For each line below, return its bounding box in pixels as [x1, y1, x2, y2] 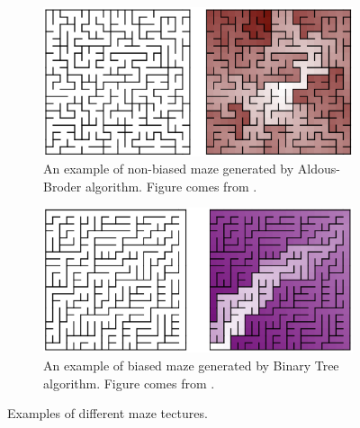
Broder [43, 176, 82, 195]
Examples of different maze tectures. [7, 404, 208, 423]
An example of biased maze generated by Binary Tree [43, 356, 339, 375]
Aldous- [297, 159, 340, 178]
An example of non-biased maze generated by [43, 159, 294, 178]
